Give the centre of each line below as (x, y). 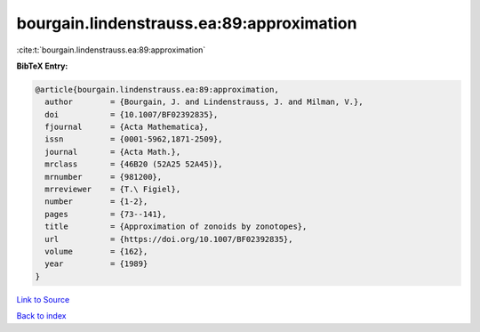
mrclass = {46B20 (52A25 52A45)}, (134, 164)
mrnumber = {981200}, (104, 177)
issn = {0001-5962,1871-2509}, (134, 139)
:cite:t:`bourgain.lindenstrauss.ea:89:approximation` (111, 50)
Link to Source (43, 299)
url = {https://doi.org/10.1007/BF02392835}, (169, 239)
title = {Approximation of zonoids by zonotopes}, (176, 227)
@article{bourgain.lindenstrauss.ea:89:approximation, (157, 89)
